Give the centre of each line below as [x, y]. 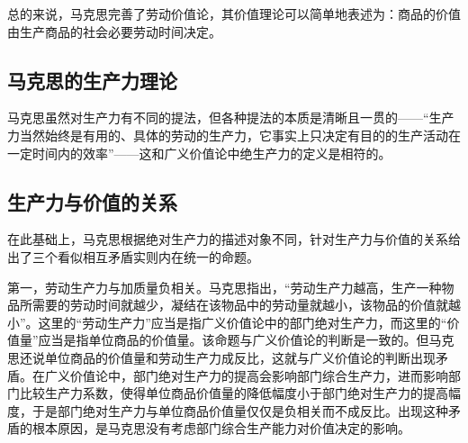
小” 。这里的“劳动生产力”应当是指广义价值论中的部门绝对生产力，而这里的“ [227, 322]
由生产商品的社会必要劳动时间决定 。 [114, 31]
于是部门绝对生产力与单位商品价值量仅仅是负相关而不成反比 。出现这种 [240, 410]
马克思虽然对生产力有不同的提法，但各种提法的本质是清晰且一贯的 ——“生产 [231, 118]
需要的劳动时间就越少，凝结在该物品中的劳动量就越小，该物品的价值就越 [246, 305]
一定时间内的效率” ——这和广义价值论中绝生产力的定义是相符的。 [199, 153]
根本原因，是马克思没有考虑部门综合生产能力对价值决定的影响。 [221, 428]
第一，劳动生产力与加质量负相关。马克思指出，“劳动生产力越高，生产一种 [225, 287]
